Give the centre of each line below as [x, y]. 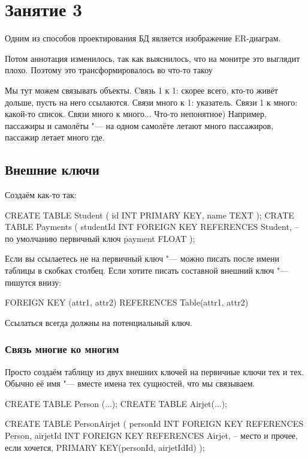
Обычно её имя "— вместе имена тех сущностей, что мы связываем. [130, 383]
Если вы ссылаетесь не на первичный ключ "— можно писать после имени [142, 258]
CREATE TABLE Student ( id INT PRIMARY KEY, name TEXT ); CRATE [150, 215]
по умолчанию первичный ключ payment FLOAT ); [100, 238]
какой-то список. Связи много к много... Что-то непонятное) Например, [136, 114]
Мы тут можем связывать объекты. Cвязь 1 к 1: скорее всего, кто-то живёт [141, 90]
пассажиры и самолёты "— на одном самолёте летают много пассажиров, [139, 125]
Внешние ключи [52, 170]
